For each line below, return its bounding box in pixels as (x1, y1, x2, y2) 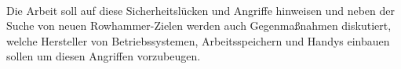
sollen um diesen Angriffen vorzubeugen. (6, 48, 201, 64)
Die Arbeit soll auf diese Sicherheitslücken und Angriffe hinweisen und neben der (6, 2, 395, 18)
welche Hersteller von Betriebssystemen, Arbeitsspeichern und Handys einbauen (6, 32, 390, 49)
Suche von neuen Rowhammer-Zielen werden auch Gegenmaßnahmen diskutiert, (6, 17, 392, 34)
